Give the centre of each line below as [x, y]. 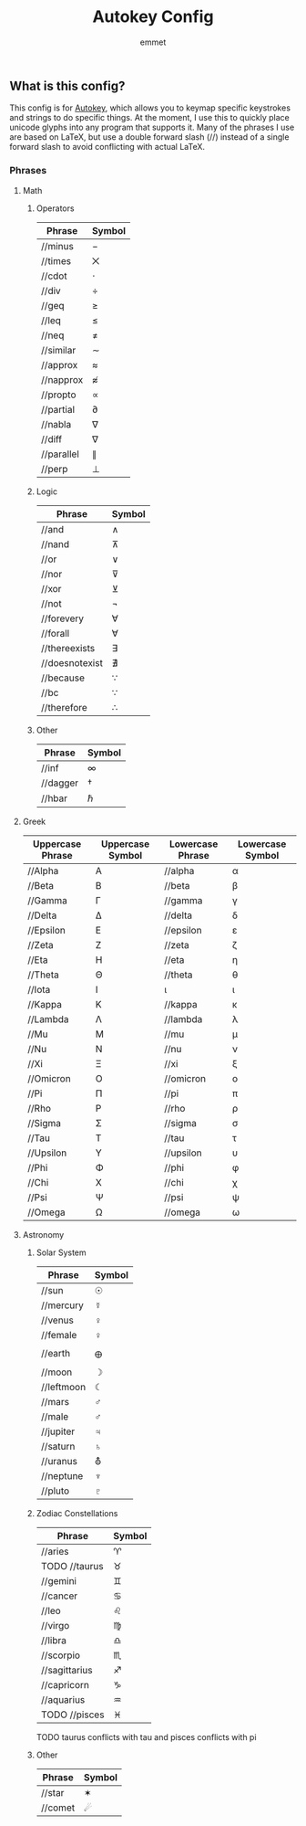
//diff [51, 438]
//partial [58, 409]
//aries [55, 1551]
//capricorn [65, 1684]
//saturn [58, 1446]
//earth [56, 1354]
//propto [58, 395]
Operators [55, 208]
